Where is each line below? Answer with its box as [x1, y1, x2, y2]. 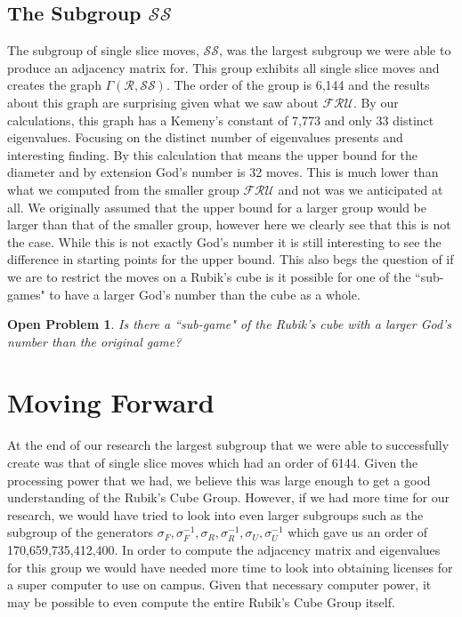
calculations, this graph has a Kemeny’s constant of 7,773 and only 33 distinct [7, 110, 434, 129]
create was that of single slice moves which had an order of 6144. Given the [7, 453, 418, 472]
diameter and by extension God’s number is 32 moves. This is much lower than [7, 163, 439, 181]
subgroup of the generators [7, 523, 154, 541]
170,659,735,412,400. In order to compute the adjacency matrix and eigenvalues [7, 540, 441, 558]
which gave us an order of [288, 523, 428, 541]
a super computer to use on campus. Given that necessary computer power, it [7, 575, 432, 594]
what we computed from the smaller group [7, 180, 239, 198]
